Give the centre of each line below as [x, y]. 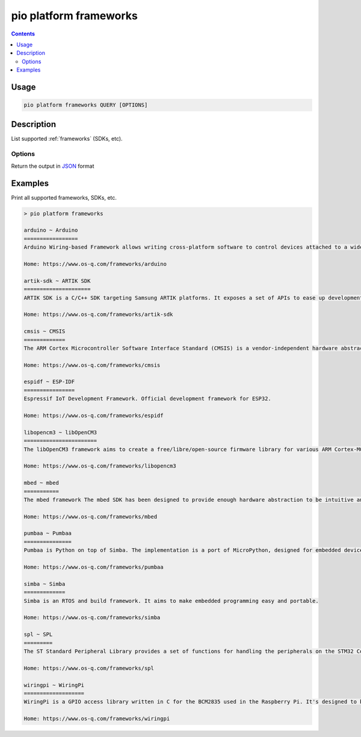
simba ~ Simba [45, 584]
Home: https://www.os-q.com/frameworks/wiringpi [97, 719]
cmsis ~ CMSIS [45, 331]
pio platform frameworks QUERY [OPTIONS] [86, 105]
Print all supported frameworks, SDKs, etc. [64, 197]
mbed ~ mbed [42, 483]
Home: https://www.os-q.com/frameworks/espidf [94, 416]
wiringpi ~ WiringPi [54, 685]
